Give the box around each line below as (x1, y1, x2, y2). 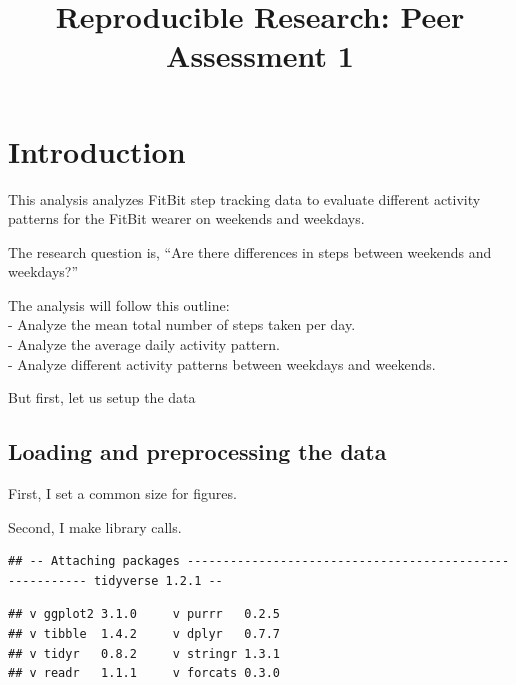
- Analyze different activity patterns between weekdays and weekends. (8, 353, 436, 374)
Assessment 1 (166, 35, 354, 76)
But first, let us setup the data (8, 387, 196, 408)
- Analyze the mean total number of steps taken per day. (8, 314, 356, 335)
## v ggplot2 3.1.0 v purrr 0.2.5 (8, 607, 281, 622)
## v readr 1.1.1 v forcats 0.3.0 (8, 666, 281, 681)
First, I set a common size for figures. (8, 483, 237, 504)
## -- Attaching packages (8, 554, 180, 569)
